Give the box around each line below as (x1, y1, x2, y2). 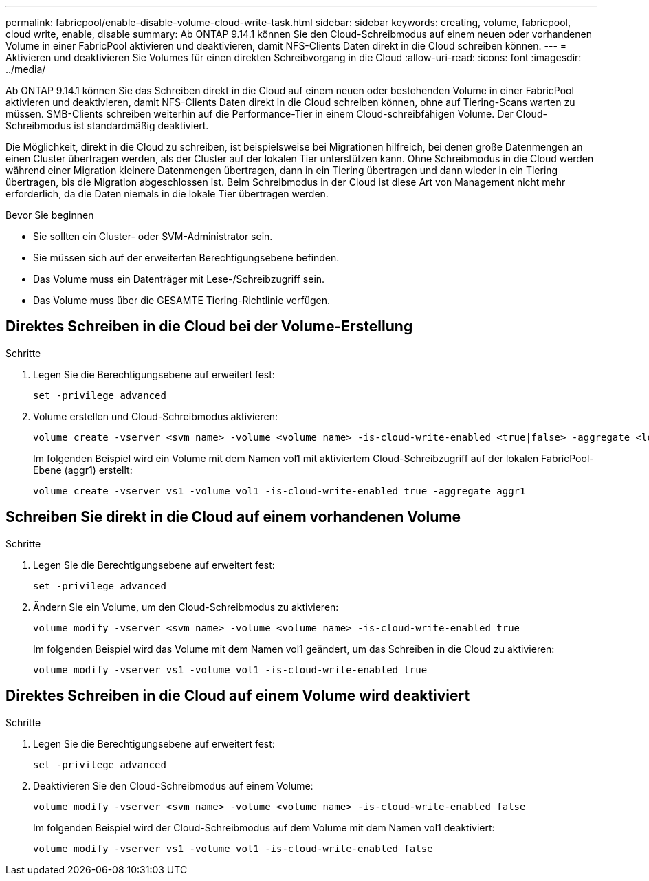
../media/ (5, 63, 46, 75)
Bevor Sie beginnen (5, 209, 94, 221)
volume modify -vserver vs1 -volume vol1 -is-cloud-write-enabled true (33, 664, 428, 675)
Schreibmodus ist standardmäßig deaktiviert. (5, 120, 209, 131)
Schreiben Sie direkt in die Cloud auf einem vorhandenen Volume (5, 508, 461, 526)
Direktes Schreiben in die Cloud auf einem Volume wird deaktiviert (5, 687, 470, 705)
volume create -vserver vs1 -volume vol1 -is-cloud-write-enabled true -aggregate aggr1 (33, 485, 526, 497)
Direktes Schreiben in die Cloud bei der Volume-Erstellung (5, 318, 413, 336)
